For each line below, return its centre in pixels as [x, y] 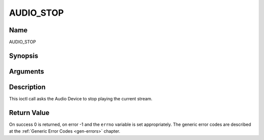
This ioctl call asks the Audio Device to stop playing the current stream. [81, 99]
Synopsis [24, 56]
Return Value [29, 113]
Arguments [27, 71]
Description [27, 87]
